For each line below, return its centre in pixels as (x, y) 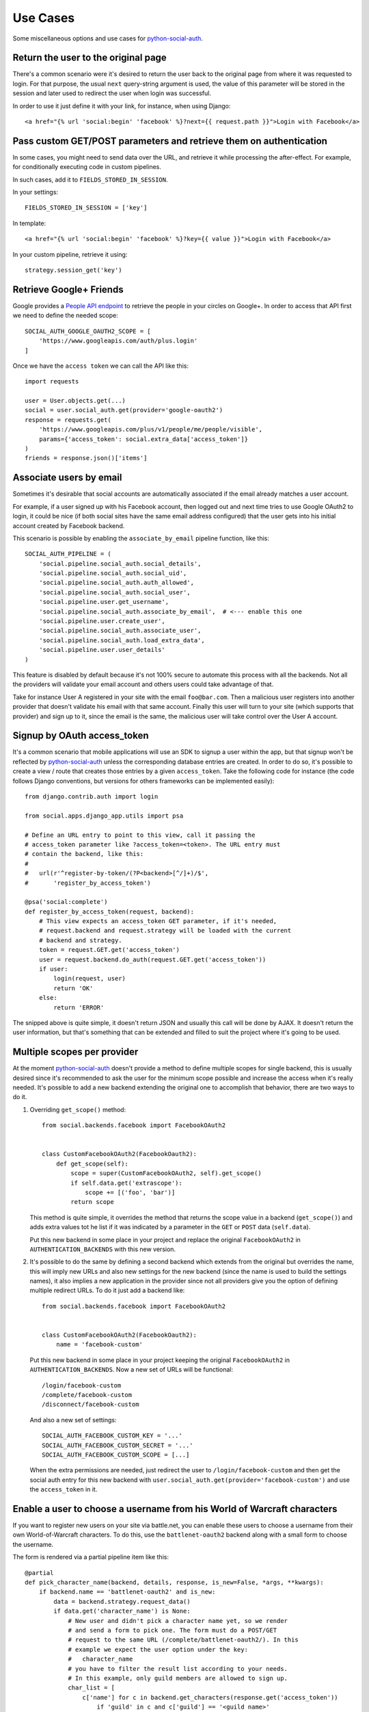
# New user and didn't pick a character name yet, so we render (178, 1621)
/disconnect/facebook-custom (91, 1405)
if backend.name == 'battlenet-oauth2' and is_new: (127, 1592)
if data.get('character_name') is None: (122, 1611)
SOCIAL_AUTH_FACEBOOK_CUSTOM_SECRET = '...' (118, 1445)
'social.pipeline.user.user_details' (102, 650)
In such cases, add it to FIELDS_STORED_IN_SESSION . (90, 179)
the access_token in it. (64, 1489)
